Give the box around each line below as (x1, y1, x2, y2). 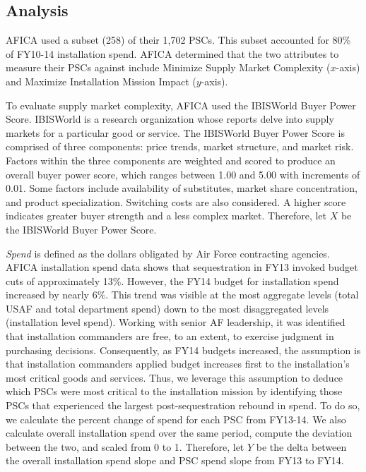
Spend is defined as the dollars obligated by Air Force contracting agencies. (6, 246, 330, 260)
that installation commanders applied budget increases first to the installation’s (6, 356, 350, 371)
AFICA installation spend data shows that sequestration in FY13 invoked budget (6, 260, 358, 274)
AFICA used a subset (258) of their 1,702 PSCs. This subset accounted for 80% (6, 32, 351, 47)
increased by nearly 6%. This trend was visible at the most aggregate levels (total (6, 287, 359, 302)
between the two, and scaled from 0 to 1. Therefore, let (6, 439, 244, 454)
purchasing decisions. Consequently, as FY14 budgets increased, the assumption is (6, 342, 361, 357)
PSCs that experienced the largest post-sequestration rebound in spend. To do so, (6, 398, 360, 413)
